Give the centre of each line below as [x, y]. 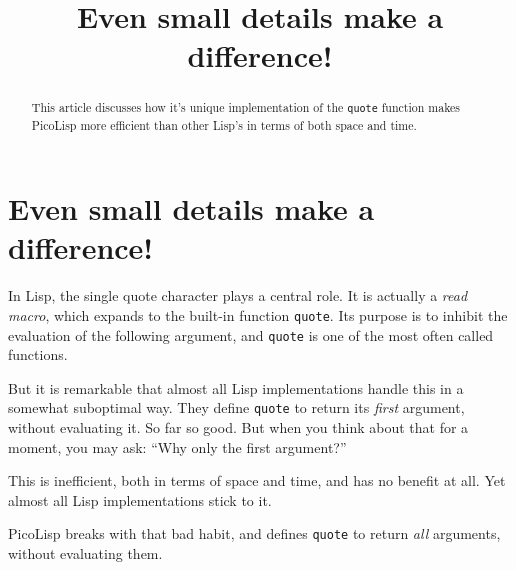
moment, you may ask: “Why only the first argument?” [177, 446]
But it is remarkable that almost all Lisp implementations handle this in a [236, 387]
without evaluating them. [85, 553]
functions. [38, 354]
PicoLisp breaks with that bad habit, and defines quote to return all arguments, [254, 533]
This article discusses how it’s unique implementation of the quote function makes [246, 107]
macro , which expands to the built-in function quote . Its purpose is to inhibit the [258, 314]
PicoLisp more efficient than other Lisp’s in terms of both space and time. [224, 124]
